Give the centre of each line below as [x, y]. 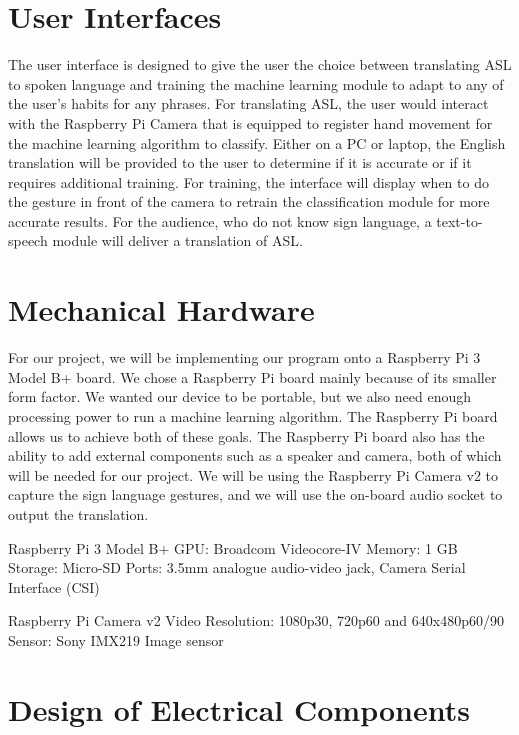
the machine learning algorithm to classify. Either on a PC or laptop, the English [257, 142]
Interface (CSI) [54, 586]
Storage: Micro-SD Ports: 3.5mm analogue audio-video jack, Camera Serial [237, 567]
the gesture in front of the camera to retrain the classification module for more [249, 201]
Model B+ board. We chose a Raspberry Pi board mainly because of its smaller [252, 376]
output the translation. [78, 513]
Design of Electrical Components [239, 708]
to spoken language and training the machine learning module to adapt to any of [256, 83]
